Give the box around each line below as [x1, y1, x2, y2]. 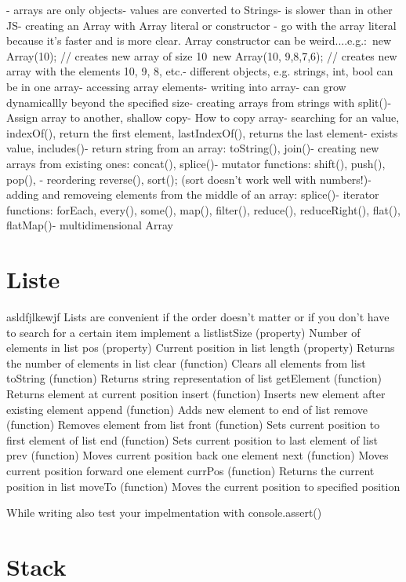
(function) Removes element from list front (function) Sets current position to [6, 416, 380, 433]
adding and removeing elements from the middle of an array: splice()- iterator [6, 186, 379, 203]
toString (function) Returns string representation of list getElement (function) [6, 370, 382, 386]
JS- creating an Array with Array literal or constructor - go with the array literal [6, 16, 397, 33]
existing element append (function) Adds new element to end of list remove [6, 401, 368, 417]
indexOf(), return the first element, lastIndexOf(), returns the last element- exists [6, 124, 398, 141]
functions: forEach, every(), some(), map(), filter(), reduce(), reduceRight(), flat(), [6, 201, 401, 218]
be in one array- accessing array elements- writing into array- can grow [6, 78, 346, 94]
